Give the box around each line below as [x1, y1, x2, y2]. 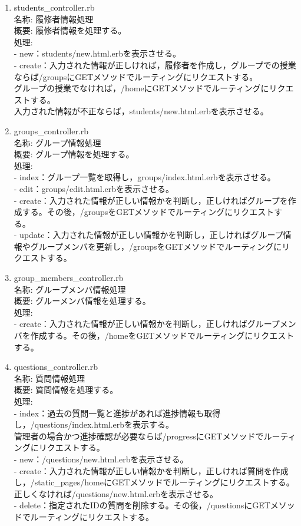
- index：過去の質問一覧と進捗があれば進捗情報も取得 [14, 406, 221, 419]
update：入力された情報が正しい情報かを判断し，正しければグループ [19, 229, 283, 241]
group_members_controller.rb [14, 272, 124, 284]
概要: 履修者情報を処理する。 [14, 24, 127, 37]
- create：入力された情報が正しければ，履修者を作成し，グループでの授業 [14, 58, 296, 71]
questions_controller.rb [14, 360, 98, 373]
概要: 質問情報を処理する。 [14, 383, 118, 396]
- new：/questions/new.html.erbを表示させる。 [14, 452, 188, 465]
